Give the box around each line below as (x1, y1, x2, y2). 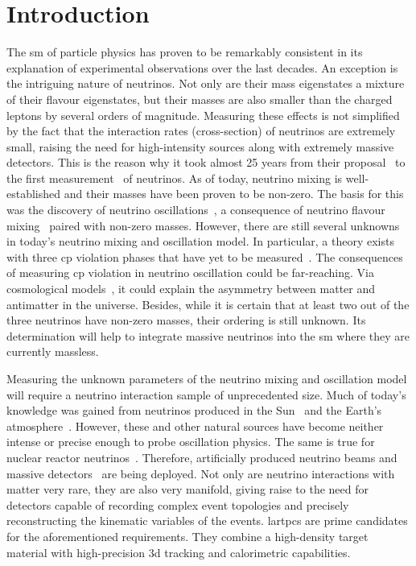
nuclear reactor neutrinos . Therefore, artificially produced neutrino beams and (6, 448, 397, 465)
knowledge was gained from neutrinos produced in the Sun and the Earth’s (6, 402, 382, 419)
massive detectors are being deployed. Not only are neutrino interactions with (6, 465, 395, 481)
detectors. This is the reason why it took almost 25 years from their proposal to (6, 154, 406, 171)
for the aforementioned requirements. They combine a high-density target (6, 527, 369, 544)
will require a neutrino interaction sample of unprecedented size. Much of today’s (6, 386, 406, 403)
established (6, 185, 61, 202)
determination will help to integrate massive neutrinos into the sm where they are (6, 327, 410, 344)
